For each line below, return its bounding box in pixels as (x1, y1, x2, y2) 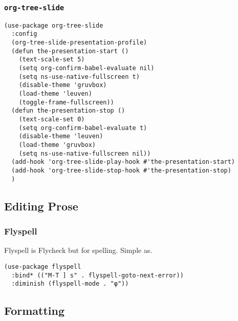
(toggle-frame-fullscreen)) (18, 98, 114, 106)
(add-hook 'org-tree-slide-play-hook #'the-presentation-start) (11, 158, 235, 166)
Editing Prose (4, 198, 78, 213)
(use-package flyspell (4, 263, 81, 270)
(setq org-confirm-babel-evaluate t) (18, 124, 147, 132)
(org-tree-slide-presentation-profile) (11, 39, 147, 47)
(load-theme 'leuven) (18, 90, 92, 98)
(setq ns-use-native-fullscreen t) (18, 73, 140, 80)
